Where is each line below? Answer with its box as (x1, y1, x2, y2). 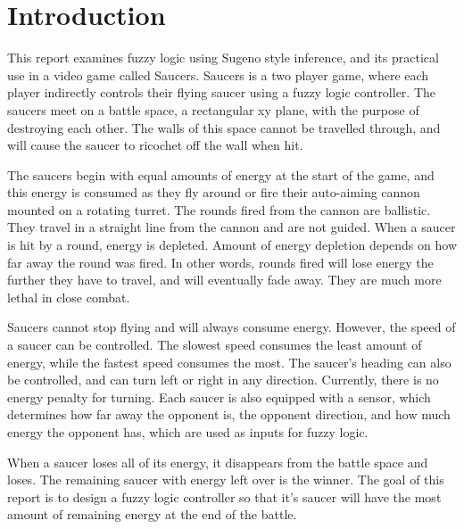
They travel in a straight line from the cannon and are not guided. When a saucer (7, 218, 456, 236)
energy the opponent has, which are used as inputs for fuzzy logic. (7, 423, 369, 441)
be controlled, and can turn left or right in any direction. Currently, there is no (7, 370, 439, 389)
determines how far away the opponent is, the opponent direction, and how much (7, 405, 451, 424)
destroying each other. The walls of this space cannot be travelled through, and (7, 118, 441, 136)
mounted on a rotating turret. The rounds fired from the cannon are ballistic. (7, 200, 431, 219)
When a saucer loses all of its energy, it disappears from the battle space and (7, 452, 428, 471)
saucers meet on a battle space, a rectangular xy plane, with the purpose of (7, 100, 419, 119)
